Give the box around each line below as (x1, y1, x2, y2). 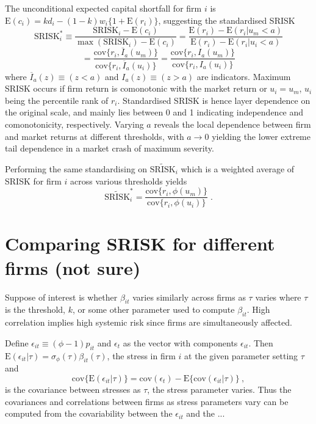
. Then (248, 336, 273, 349)
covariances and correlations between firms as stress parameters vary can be (5, 395, 289, 408)
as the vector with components (123, 336, 238, 349)
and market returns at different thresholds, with (5, 130, 184, 142)
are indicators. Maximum (196, 70, 291, 82)
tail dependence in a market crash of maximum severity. (5, 142, 214, 155)
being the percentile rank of (5, 93, 109, 106)
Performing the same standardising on (5, 162, 148, 175)
